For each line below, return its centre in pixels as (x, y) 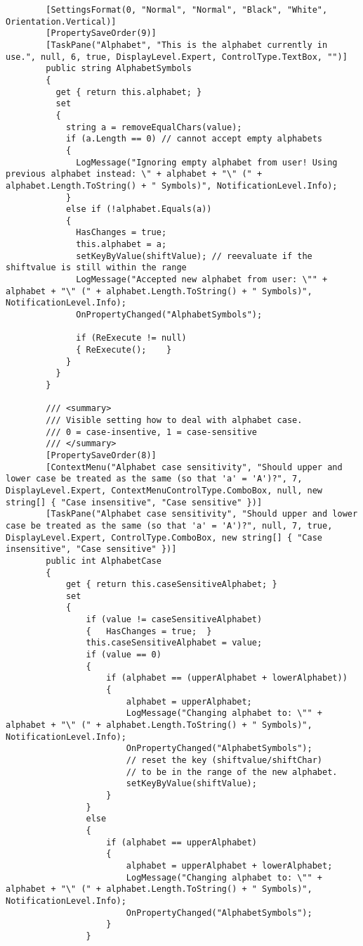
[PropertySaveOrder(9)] (101, 33)
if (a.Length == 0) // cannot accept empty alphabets (194, 139)
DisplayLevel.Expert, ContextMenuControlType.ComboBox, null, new (164, 490)
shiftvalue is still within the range (96, 268)
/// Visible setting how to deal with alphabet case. (174, 420)
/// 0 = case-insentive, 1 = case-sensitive (151, 432)
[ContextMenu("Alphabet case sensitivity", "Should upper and (194, 467)
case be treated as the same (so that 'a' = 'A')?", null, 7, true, (169, 525)
